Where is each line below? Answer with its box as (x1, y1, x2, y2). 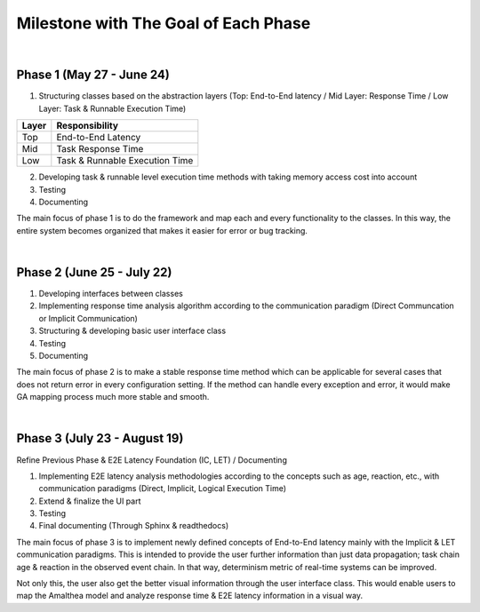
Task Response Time (56, 143, 144, 155)
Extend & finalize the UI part (38, 496, 141, 506)
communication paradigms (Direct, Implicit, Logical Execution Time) (38, 483, 287, 494)
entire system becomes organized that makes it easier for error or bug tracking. (16, 225, 308, 235)
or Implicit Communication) (38, 313, 138, 323)
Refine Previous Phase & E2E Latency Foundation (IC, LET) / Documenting (16, 454, 288, 465)
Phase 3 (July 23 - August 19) (16, 431, 184, 446)
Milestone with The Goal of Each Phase (16, 13, 311, 33)
